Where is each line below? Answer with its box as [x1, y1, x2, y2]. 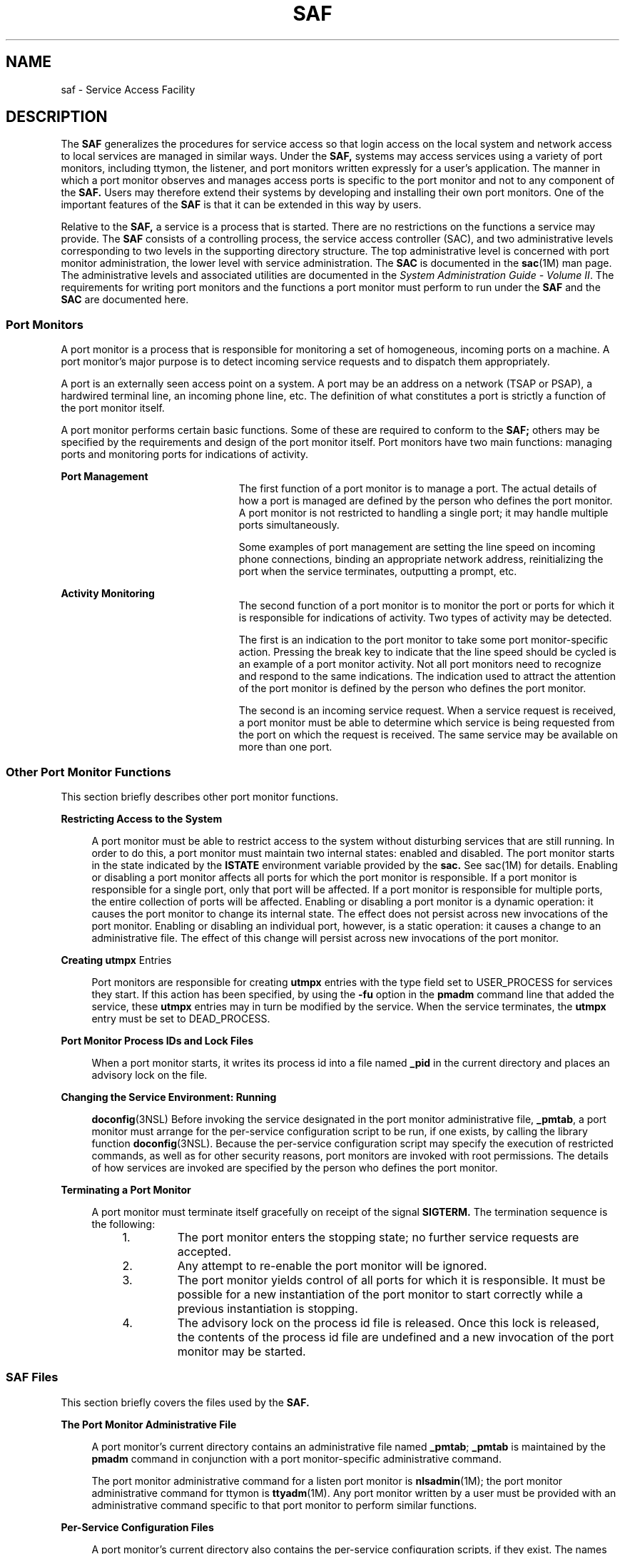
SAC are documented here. [61, 293, 189, 306]
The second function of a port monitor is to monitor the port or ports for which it [238, 599, 615, 612]
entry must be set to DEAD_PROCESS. [91, 1012, 270, 1025]
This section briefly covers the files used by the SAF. [61, 1396, 310, 1408]
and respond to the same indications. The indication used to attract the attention [238, 670, 616, 683]
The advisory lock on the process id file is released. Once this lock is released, [177, 1315, 599, 1330]
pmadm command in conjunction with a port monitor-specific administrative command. [91, 1452, 502, 1465]
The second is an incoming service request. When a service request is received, [238, 704, 616, 717]
